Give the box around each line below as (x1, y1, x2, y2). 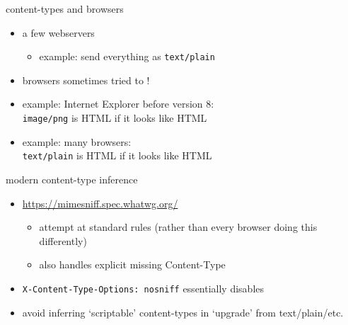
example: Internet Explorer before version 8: (22, 96, 214, 111)
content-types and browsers (6, 1, 124, 16)
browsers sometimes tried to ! (22, 72, 150, 87)
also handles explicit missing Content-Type (39, 257, 226, 272)
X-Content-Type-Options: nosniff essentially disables (22, 280, 265, 295)
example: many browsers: (22, 134, 132, 149)
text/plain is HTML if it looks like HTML (22, 148, 212, 163)
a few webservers (22, 25, 95, 40)
